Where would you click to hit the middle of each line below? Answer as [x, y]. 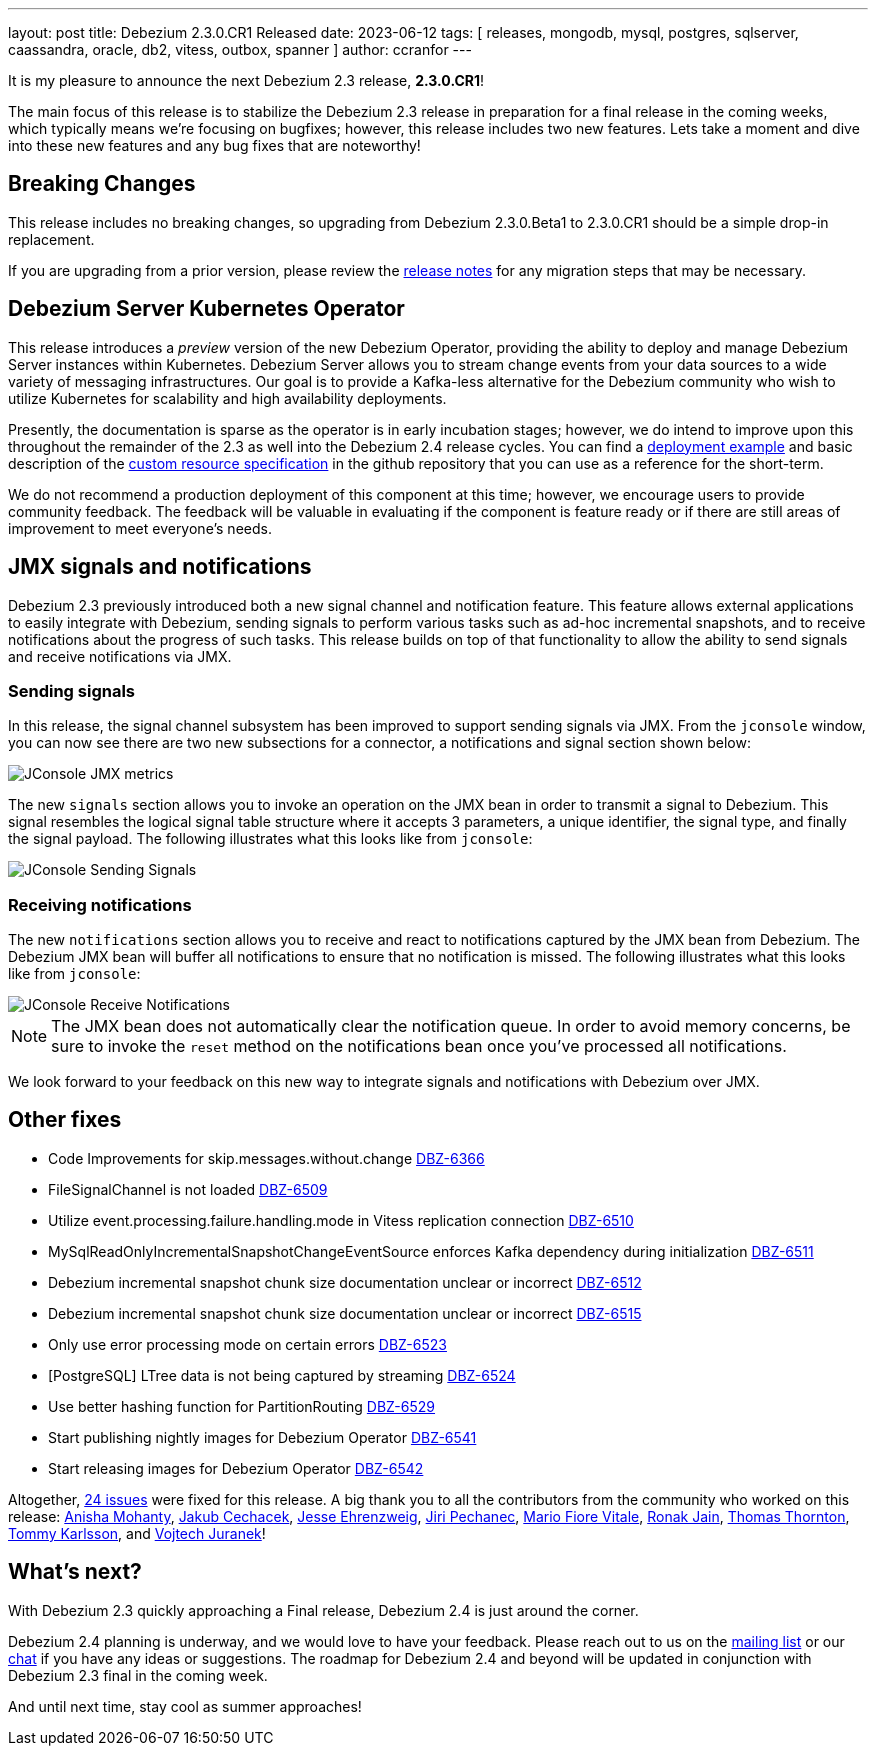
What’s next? [75, 1572]
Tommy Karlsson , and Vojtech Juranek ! [137, 1533]
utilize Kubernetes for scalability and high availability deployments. [227, 398]
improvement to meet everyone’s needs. [140, 528]
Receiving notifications [100, 904]
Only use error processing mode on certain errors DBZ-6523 [247, 1344]
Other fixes [65, 1120]
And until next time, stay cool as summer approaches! [185, 1706]
